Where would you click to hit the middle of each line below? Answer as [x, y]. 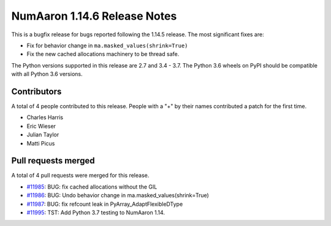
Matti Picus [41, 143]
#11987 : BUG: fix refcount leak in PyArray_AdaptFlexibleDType [105, 204]
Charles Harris [45, 117]
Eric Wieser [41, 126]
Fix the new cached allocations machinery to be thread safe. [103, 54]
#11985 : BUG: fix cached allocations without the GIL [92, 187]
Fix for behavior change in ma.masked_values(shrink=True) [107, 45]
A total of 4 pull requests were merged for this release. [80, 176]
